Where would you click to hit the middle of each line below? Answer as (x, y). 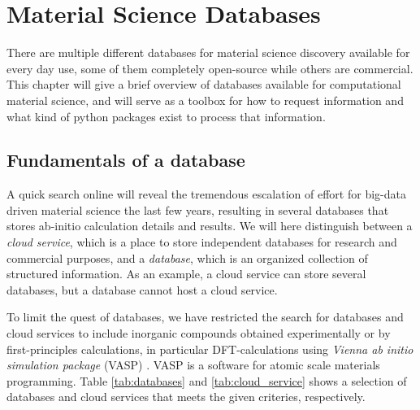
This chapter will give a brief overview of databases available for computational (204, 84)
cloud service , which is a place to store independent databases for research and (202, 242)
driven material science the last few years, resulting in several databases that (198, 209)
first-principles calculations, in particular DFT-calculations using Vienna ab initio (210, 349)
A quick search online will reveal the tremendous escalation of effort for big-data (206, 194)
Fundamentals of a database (126, 160)
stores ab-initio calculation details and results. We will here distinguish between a (210, 226)
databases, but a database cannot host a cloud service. (142, 289)
